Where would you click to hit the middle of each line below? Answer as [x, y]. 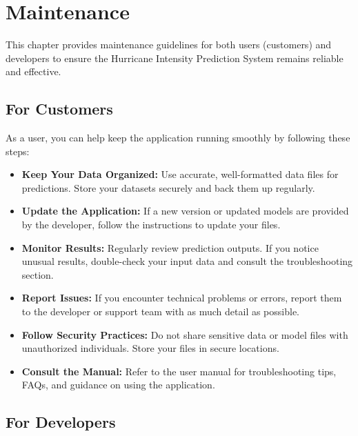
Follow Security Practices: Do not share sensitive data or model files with [185, 334]
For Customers [59, 109]
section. [38, 274]
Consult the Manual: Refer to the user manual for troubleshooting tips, [179, 371]
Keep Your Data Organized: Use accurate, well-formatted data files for [180, 174]
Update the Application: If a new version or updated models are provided [185, 211]
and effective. [33, 71]
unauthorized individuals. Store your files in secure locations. [150, 348]
